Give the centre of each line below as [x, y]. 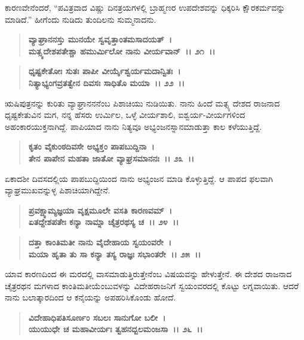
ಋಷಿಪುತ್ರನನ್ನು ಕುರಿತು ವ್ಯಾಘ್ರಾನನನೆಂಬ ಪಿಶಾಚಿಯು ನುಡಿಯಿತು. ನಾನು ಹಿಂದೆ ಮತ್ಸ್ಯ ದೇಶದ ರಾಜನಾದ [142, 103]
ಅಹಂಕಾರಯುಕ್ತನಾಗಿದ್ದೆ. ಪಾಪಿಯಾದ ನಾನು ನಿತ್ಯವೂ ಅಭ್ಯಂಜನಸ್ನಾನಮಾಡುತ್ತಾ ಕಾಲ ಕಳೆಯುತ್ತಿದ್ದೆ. [133, 126]
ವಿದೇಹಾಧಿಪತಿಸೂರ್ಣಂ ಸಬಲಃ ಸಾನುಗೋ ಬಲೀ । [97, 317]
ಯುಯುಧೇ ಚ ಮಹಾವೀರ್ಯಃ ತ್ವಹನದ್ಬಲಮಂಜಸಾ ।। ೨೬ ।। [116, 329]
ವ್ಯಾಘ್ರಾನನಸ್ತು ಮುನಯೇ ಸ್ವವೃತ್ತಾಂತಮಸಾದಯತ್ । [100, 39]
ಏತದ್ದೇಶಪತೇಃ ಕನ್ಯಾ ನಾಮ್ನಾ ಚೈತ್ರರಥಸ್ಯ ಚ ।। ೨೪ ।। [104, 222]
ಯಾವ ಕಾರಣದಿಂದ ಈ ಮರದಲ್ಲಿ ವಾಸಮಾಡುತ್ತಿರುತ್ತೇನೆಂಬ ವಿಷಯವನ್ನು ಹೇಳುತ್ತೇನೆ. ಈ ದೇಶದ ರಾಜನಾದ [148, 274]
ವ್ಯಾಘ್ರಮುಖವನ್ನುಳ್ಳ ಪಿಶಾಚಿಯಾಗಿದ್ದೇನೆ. [58, 190]
